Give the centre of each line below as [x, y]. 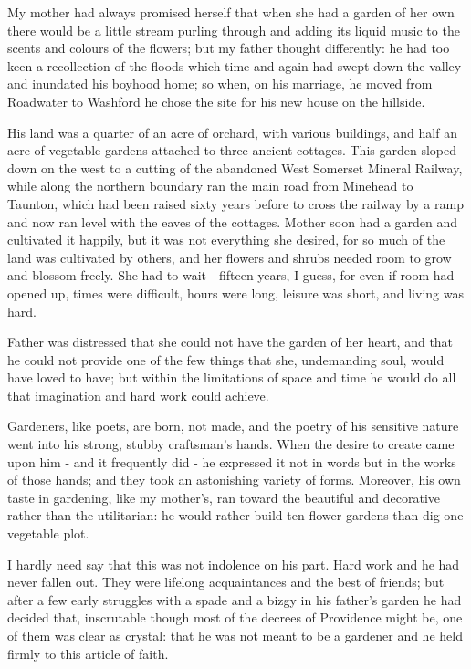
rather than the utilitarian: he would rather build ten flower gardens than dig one [235, 515]
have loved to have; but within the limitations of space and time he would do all [232, 377]
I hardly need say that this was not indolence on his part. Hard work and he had [234, 564]
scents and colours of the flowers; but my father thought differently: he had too [229, 48]
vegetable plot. [48, 533]
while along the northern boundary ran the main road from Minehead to [210, 186]
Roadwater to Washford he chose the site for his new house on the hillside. [216, 101]
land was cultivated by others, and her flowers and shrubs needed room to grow [230, 257]
